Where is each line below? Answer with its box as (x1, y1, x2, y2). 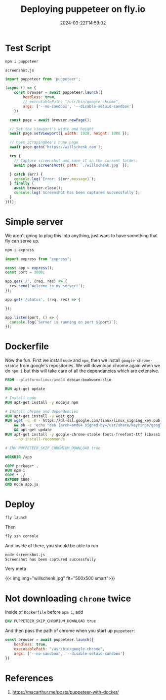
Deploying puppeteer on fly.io (20, 3, 146, 15)
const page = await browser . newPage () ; (9, 118, 92, 123)
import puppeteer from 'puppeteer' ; (5, 76, 81, 81)
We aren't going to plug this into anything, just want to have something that (5, 232, 158, 239)
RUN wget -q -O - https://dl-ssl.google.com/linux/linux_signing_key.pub (5, 418, 161, 423)
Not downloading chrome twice (5, 593, 131, 604)
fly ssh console (5, 533, 39, 539)
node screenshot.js (5, 552, 45, 557)
